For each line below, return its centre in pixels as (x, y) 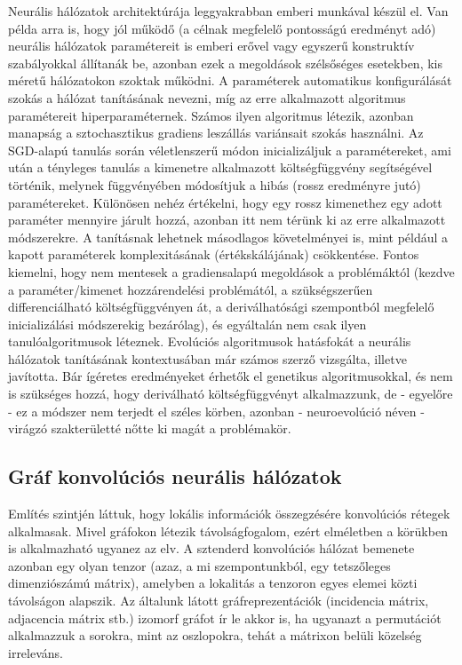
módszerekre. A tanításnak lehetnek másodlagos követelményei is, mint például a (228, 237)
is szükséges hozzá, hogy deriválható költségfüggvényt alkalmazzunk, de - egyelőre (231, 394)
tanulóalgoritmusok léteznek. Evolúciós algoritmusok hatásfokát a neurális (210, 341)
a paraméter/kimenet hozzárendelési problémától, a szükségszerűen (191, 289)
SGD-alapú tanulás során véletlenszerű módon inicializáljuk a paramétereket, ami (230, 150)
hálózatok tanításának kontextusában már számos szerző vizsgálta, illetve (207, 358)
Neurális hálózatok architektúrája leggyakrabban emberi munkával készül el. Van (228, 11)
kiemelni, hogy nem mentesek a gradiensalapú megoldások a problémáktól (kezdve (231, 271)
